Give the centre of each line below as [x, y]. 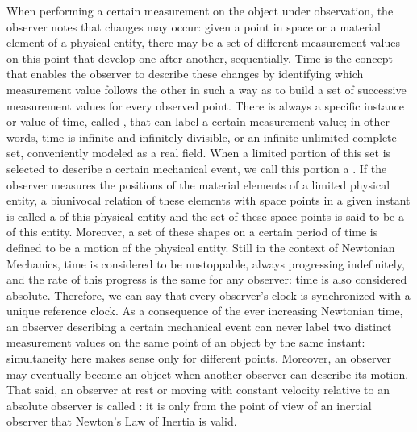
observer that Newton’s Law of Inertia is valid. [122, 421]
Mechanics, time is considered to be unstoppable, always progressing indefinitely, [206, 263]
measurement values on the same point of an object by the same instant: [186, 342]
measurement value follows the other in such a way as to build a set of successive [206, 89]
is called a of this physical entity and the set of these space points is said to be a [205, 216]
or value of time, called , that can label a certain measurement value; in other [198, 121]
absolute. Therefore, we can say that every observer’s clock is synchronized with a [208, 295]
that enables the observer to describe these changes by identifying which [185, 74]
